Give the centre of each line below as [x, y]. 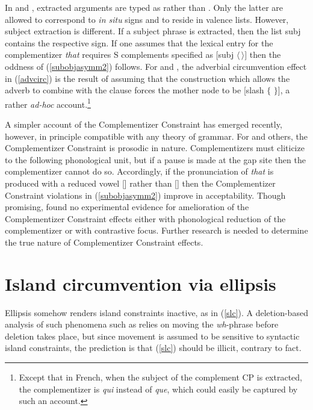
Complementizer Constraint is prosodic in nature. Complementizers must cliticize [155, 148]
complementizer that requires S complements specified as [109, 54]
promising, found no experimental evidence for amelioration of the [127, 207]
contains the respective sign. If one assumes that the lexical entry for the [139, 42]
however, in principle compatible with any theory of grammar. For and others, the [156, 136]
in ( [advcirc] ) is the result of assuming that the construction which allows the [147, 78]
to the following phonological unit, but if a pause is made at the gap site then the [155, 159]
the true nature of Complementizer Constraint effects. [104, 242]
